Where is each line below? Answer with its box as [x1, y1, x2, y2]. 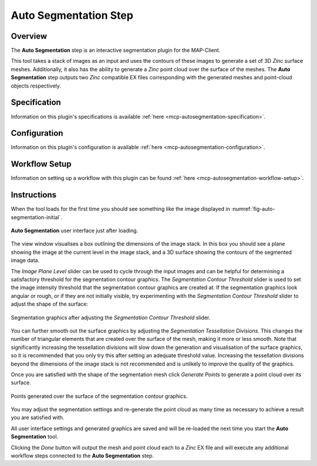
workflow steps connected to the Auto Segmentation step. [11, 452, 154, 460]
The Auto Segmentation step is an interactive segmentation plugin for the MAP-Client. [11, 47, 221, 54]
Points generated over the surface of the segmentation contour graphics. [11, 393, 188, 400]
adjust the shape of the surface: [11, 300, 88, 308]
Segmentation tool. [11, 433, 59, 440]
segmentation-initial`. [11, 213, 63, 220]
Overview [11, 31, 48, 41]
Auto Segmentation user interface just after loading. [11, 227, 139, 234]
